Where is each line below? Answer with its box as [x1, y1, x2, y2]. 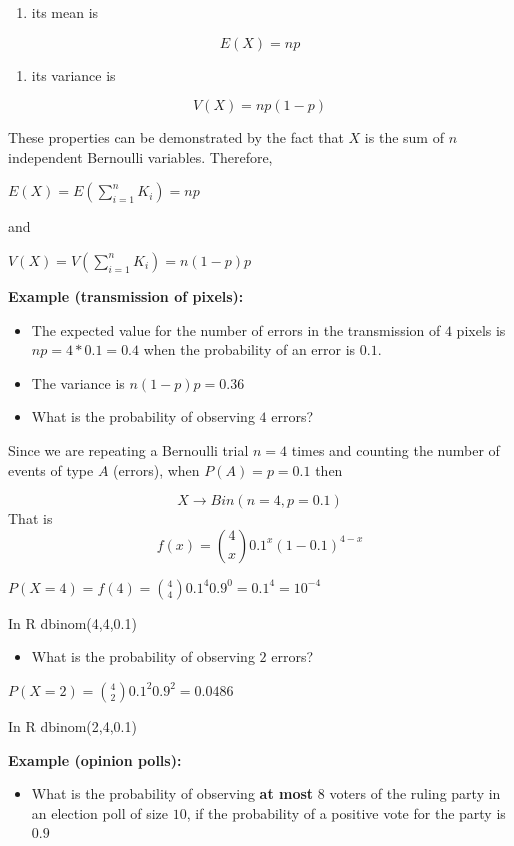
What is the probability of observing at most [31, 783, 314, 804]
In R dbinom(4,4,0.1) [8, 612, 137, 633]
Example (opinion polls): [8, 749, 182, 770]
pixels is [456, 319, 506, 340]
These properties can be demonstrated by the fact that [8, 127, 344, 148]
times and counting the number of [291, 439, 500, 460]
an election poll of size [31, 802, 168, 823]
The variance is [31, 372, 125, 393]
